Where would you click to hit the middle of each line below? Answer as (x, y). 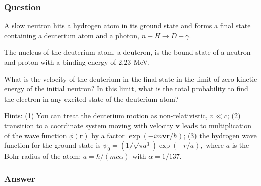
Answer (20, 178)
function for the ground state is (52, 145)
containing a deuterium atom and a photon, (72, 35)
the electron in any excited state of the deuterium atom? (91, 98)
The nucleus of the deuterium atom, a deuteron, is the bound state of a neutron (127, 52)
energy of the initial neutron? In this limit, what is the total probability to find (126, 89)
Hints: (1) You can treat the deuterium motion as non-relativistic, (106, 115)
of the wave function (36, 135)
